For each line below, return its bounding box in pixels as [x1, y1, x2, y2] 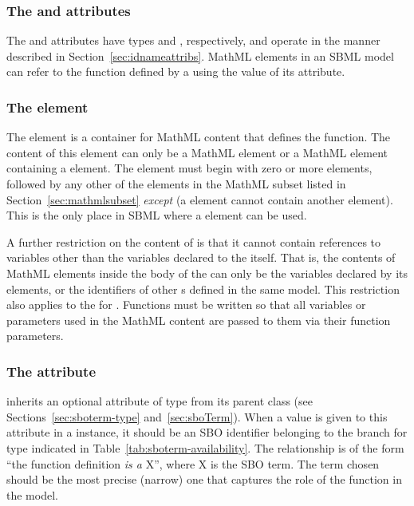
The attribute [6, 361, 97, 381]
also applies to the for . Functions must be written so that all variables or [6, 296, 366, 313]
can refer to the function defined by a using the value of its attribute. [6, 63, 345, 80]
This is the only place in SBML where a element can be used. [6, 207, 307, 223]
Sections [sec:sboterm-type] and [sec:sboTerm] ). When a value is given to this [6, 408, 388, 425]
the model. [6, 486, 58, 503]
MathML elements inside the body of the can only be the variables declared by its [6, 264, 408, 281]
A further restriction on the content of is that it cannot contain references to [6, 233, 381, 250]
